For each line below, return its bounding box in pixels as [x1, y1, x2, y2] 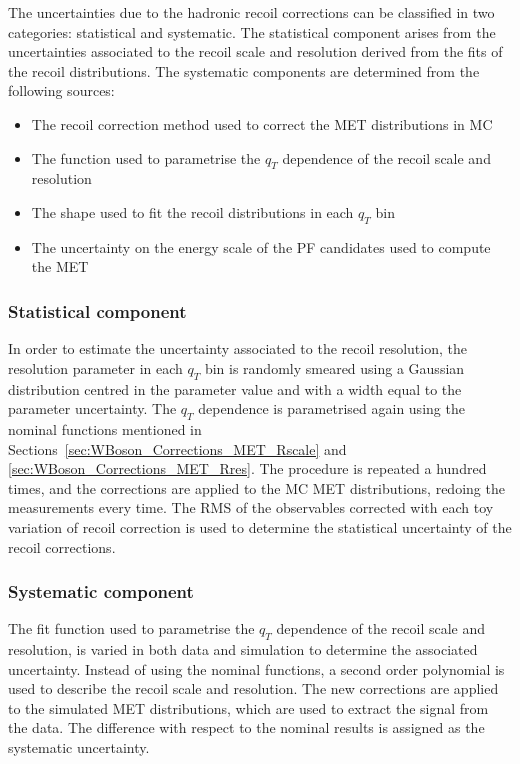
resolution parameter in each [8, 357, 183, 378]
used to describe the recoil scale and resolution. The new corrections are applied [8, 678, 499, 699]
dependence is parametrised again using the [198, 398, 465, 419]
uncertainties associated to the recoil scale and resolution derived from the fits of [8, 41, 503, 62]
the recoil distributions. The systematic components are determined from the [8, 60, 480, 81]
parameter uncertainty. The [8, 398, 177, 419]
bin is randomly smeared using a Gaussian [204, 357, 465, 378]
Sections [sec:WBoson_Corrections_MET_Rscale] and [8, 438, 347, 459]
